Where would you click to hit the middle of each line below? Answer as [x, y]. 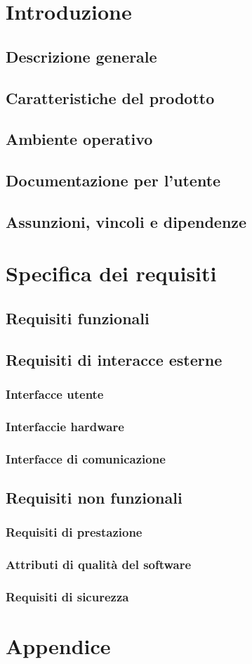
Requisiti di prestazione [74, 532]
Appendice [58, 646]
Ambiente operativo [79, 139]
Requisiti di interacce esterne [114, 359]
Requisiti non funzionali [94, 498]
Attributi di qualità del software [99, 564]
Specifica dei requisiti [111, 273]
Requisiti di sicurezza [67, 597]
